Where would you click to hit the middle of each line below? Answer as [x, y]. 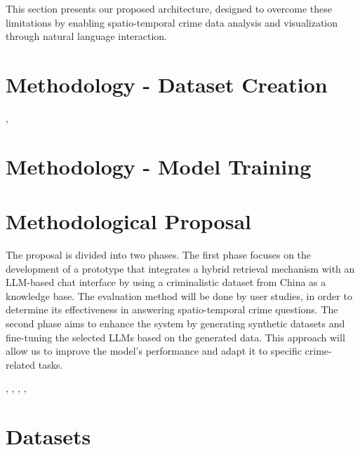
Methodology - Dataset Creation [167, 84]
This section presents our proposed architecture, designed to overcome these [169, 8]
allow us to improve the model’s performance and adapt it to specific [154, 351]
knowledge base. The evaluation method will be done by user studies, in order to [179, 295]
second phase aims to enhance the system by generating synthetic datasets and [175, 323]
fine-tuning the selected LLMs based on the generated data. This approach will [175, 337]
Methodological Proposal [128, 221]
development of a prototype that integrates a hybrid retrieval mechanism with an [180, 268]
